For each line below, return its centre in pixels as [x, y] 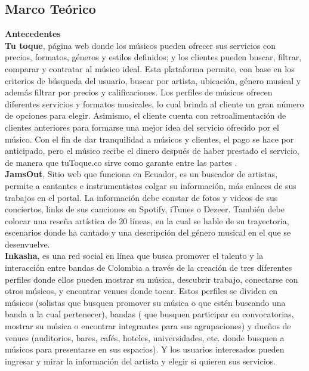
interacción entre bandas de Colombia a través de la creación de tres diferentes [149, 268]
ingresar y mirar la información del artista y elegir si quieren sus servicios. [140, 361]
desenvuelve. [27, 244]
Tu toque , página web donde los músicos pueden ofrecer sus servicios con [140, 45]
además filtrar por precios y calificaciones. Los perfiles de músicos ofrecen [139, 92]
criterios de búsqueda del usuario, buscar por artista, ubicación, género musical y [153, 80]
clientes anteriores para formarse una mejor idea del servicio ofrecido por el [142, 127]
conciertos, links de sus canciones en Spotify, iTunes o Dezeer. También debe [145, 209]
